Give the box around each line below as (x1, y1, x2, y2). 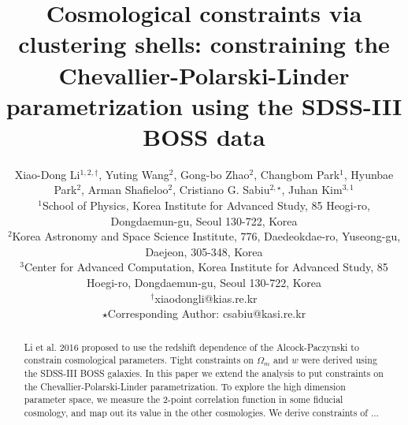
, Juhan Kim (281, 181, 343, 198)
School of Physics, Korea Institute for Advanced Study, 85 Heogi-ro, (42, 197, 370, 214)
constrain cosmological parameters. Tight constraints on (24, 353, 254, 367)
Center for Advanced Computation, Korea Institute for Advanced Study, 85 (24, 259, 388, 275)
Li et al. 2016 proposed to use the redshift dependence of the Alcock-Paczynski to (24, 340, 359, 353)
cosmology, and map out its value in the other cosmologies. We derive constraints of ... (24, 405, 379, 419)
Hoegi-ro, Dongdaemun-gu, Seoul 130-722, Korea (87, 274, 321, 291)
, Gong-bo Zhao (173, 166, 250, 182)
